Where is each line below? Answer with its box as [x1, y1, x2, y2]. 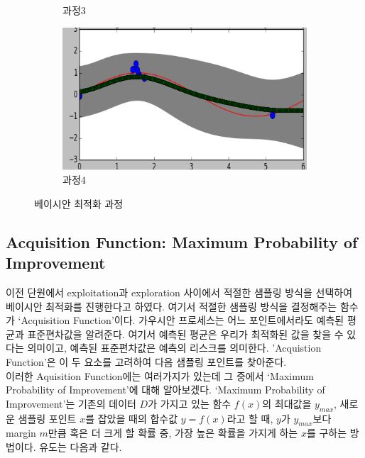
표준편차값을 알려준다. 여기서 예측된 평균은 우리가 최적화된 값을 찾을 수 [27, 326, 344, 341]
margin [6, 425, 36, 440]
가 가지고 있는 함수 [148, 396, 231, 410]
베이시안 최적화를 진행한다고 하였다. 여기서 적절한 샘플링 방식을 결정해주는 [6, 298, 337, 313]
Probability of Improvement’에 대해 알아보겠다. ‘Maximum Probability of [6, 382, 325, 397]
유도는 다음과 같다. [39, 440, 122, 454]
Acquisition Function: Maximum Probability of [6, 230, 358, 252]
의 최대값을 [262, 396, 312, 410]
